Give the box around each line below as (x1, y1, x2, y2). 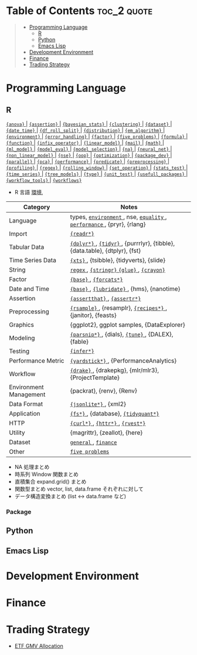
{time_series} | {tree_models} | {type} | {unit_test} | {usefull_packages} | (6, 170, 188, 177)
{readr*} (70, 230, 95, 237)
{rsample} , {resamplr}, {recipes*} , (70, 303, 167, 312)
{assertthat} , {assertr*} (70, 294, 141, 302)
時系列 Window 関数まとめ (14, 471, 79, 478)
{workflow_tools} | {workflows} (6, 176, 82, 183)
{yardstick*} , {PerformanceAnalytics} (70, 356, 177, 364)
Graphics (9, 320, 34, 329)
